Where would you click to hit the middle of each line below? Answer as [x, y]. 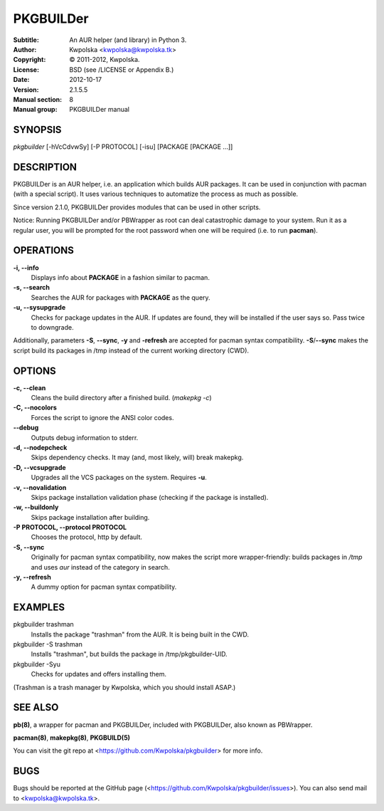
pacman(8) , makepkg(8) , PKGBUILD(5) [72, 738]
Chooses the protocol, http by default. [86, 537]
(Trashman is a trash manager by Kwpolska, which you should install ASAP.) [124, 687]
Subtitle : [26, 40]
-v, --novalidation [40, 487]
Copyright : [30, 60]
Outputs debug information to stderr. [85, 437]
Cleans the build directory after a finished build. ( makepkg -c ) [122, 397]
